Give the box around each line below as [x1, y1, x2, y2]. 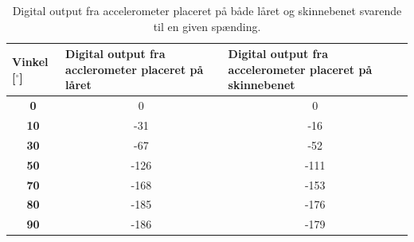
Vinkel [12, 53, 49, 69]
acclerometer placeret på [65, 60, 204, 77]
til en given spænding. [153, 18, 261, 34]
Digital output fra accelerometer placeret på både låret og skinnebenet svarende [12, 2, 402, 18]
